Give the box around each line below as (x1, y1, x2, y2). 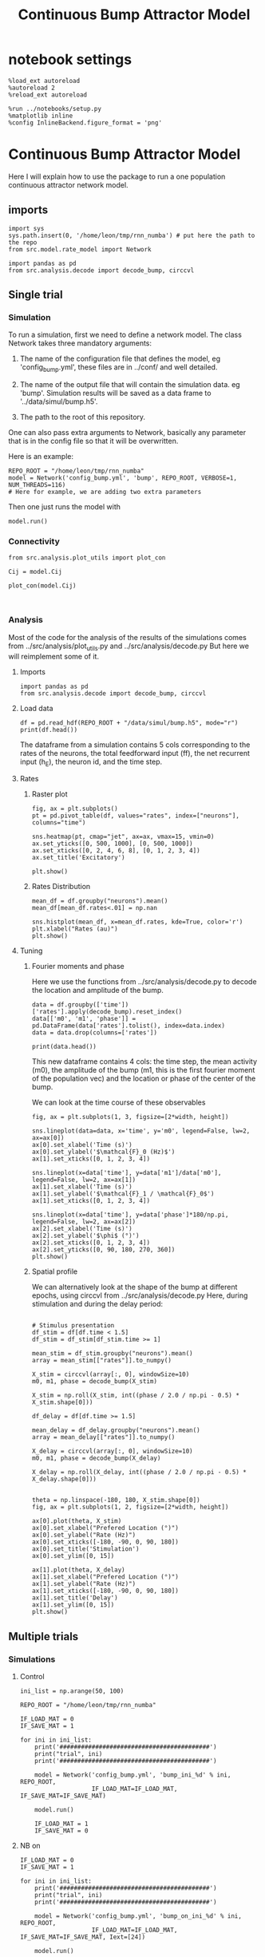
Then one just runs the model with (8, 502, 121, 512)
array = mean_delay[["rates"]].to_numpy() (31, 1433, 176, 1441)
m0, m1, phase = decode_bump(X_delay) (31, 1454, 161, 1462)
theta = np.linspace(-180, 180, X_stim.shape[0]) (31, 1496, 201, 1504)
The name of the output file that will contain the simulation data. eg (19, 380, 241, 389)
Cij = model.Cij (8, 568, 62, 576)
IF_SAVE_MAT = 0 (34, 1827, 89, 1835)
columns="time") (31, 819, 86, 827)
